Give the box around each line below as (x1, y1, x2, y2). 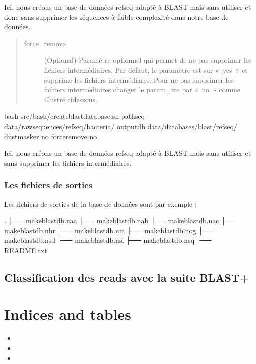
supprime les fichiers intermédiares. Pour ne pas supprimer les (44, 74, 234, 85)
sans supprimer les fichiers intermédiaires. (4, 157, 132, 168)
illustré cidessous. (44, 94, 97, 104)
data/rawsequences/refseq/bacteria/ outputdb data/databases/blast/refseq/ (4, 120, 237, 131)
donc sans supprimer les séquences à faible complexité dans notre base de (4, 11, 229, 22)
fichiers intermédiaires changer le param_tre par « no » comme (44, 84, 241, 95)
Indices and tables (4, 304, 132, 324)
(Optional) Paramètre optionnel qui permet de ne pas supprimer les (44, 55, 252, 65)
